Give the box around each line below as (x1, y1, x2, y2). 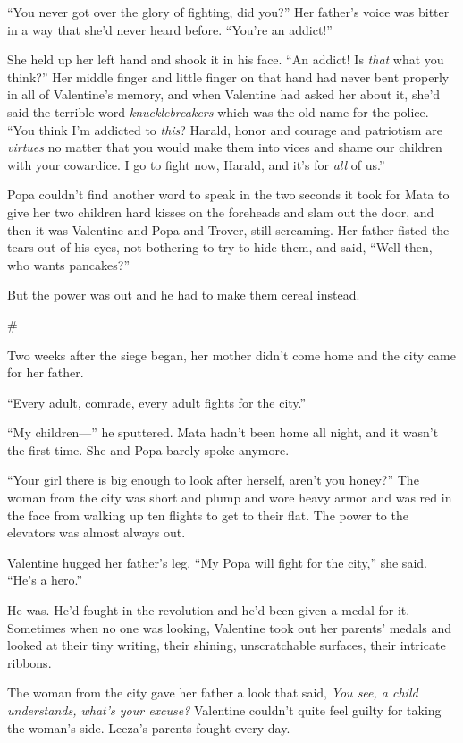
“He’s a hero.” (7, 570, 83, 589)
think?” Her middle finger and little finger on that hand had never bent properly (7, 67, 450, 86)
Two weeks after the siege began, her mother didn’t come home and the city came (7, 345, 456, 364)
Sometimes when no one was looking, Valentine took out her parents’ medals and (7, 618, 451, 637)
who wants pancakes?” (7, 255, 130, 274)
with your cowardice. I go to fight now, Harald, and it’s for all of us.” (7, 155, 385, 173)
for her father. (7, 363, 84, 382)
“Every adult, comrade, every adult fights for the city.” (7, 393, 307, 411)
